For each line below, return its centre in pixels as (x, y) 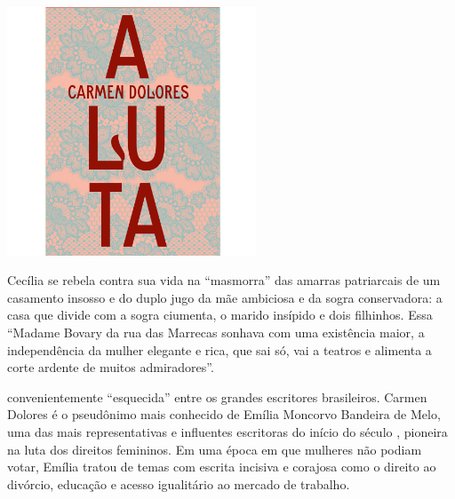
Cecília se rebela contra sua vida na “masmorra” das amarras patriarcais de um (224, 280)
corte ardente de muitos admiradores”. (111, 367)
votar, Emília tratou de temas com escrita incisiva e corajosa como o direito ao (222, 467)
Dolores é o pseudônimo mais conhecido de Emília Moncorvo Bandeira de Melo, (224, 414)
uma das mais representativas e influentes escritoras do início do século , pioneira (227, 432)
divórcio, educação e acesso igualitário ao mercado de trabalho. (179, 483)
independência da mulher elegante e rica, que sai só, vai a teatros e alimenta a (220, 349)
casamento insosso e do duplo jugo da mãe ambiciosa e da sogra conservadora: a (225, 297)
